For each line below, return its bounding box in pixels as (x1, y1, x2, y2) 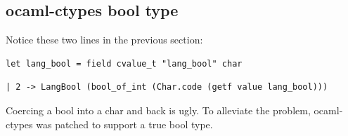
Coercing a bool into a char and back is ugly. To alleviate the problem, (6, 102, 311, 117)
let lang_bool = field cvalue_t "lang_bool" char (6, 58, 243, 69)
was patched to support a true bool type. (36, 116, 213, 131)
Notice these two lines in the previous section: (6, 32, 203, 47)
